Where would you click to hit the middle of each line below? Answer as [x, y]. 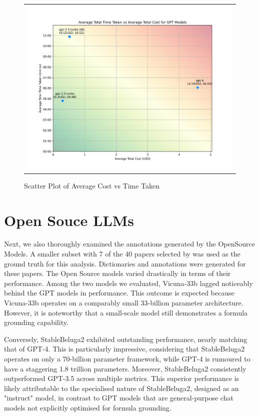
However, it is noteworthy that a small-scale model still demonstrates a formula [126, 312]
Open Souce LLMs [69, 220]
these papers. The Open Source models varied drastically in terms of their [117, 273]
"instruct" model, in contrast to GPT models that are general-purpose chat [119, 398]
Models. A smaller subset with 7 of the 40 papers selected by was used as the [122, 254]
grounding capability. [36, 322]
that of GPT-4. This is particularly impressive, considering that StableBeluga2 [124, 349]
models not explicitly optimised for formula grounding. [88, 407]
